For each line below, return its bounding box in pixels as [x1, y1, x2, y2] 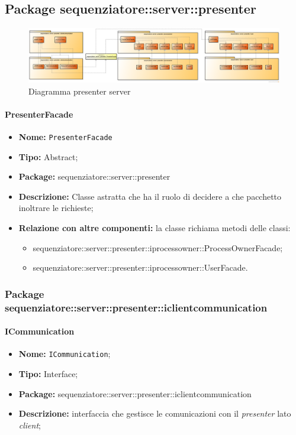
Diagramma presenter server [28, 85, 131, 97]
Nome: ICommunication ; [18, 348, 111, 360]
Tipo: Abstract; [18, 150, 78, 163]
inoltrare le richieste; [18, 202, 94, 214]
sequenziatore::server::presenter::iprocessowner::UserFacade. [33, 261, 248, 274]
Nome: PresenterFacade [18, 130, 112, 142]
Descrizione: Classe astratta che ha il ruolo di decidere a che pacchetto [18, 190, 282, 202]
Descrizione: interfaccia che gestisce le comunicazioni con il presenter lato [18, 407, 291, 420]
